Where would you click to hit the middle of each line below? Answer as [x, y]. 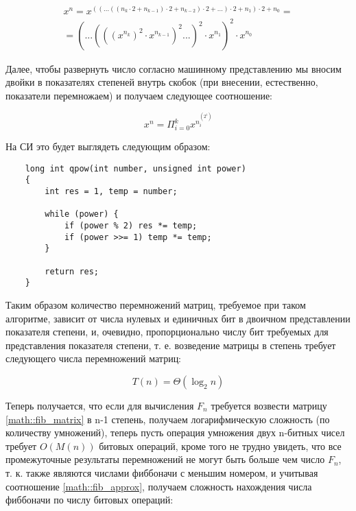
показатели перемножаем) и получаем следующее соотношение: [139, 95]
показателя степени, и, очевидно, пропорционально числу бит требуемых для [167, 332]
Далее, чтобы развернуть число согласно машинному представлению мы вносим [174, 68]
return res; [72, 271]
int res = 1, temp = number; [111, 192]
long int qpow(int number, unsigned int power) [135, 168]
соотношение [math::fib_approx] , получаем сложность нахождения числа [159, 486]
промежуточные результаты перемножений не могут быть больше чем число [165, 459]
